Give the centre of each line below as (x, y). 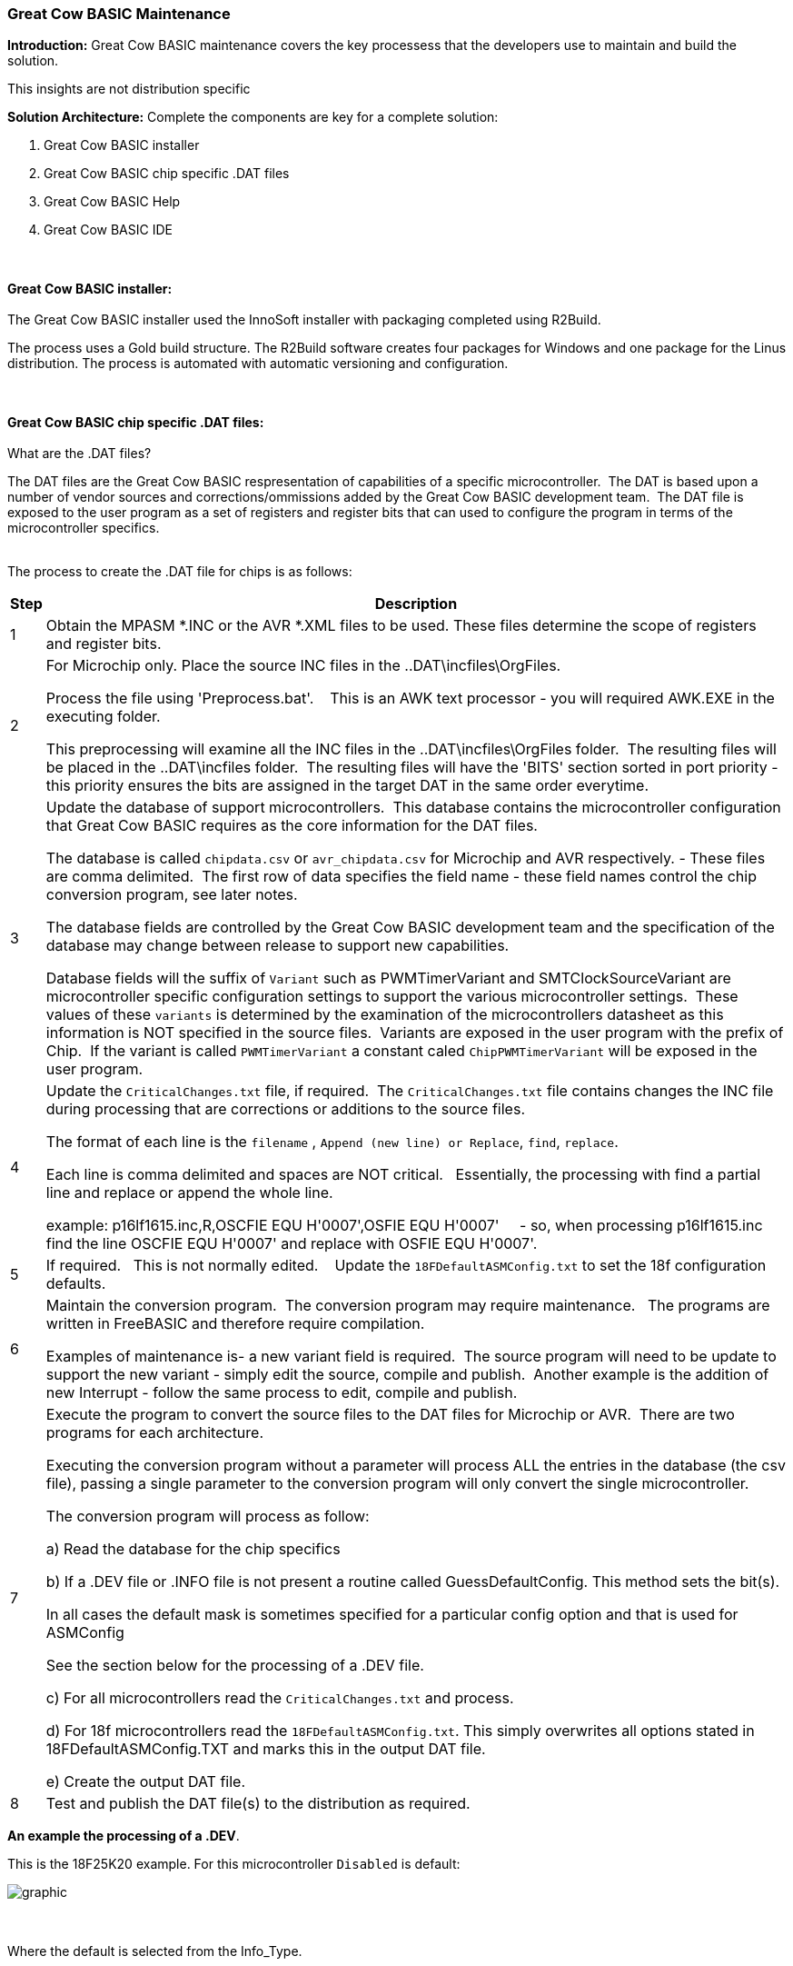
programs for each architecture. (155, 1433)
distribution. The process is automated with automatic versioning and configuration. (258, 364)
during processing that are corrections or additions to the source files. (285, 1109)
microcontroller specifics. (84, 528)
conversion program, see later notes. (172, 895)
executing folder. (103, 717)
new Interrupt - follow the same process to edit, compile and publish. (282, 1393)
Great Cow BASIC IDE (108, 230)
